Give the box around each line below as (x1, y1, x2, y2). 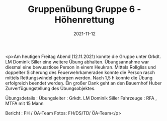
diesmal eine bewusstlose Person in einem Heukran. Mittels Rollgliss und (5, 64, 156, 70)
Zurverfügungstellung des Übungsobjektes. (5, 85, 96, 91)
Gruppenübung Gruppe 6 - (28, 3, 141, 15)
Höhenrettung (54, 14, 115, 25)
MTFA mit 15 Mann (5, 100, 44, 106)
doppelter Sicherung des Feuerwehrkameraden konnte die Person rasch (5, 69, 155, 75)
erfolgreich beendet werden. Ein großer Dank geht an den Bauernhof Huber (5, 80, 162, 86)
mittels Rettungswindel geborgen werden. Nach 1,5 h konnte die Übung (5, 74, 153, 80)
